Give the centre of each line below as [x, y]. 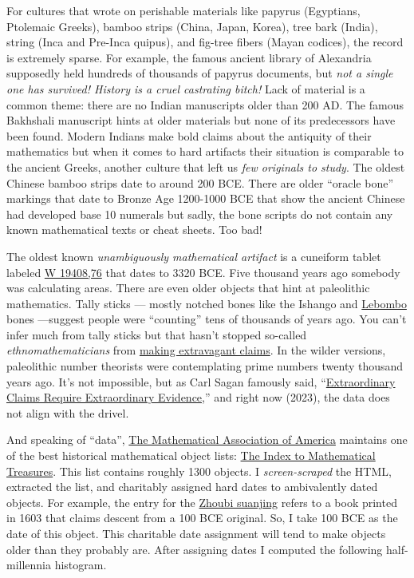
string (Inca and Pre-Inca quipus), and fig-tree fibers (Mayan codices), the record [205, 42]
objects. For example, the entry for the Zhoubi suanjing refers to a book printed [202, 502]
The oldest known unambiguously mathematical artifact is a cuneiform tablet [194, 256]
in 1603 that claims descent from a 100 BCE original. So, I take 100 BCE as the [202, 518]
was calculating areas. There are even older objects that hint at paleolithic [188, 288]
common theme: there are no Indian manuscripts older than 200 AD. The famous [205, 104]
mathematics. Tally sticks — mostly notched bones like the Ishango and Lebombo [207, 303]
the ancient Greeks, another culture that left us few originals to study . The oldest [206, 166]
